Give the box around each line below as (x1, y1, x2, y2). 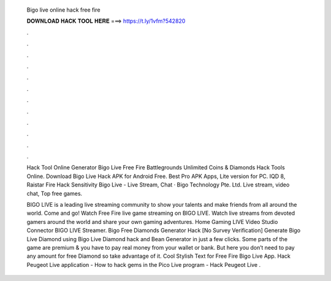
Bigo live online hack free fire (26, 6, 101, 13)
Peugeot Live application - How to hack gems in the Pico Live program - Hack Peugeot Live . (26, 261, 261, 268)
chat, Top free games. (26, 190, 83, 197)
